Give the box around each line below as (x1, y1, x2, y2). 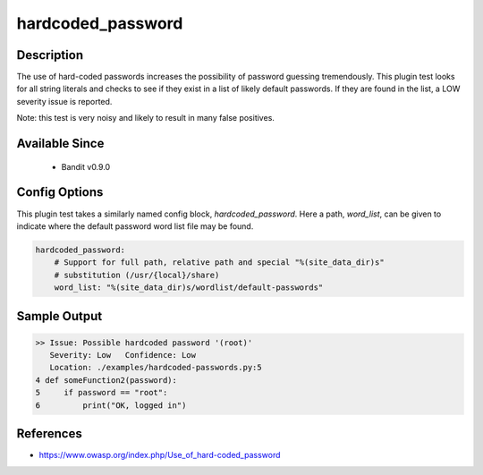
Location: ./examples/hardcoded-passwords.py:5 (49, 362, 263, 373)
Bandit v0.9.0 (61, 161, 111, 172)
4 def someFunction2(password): (35, 375, 178, 385)
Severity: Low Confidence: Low (49, 350, 197, 360)
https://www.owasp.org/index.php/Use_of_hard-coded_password (38, 450, 281, 461)
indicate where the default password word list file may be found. (16, 220, 254, 232)
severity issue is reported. (16, 96, 113, 106)
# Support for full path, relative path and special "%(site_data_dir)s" (54, 258, 385, 267)
